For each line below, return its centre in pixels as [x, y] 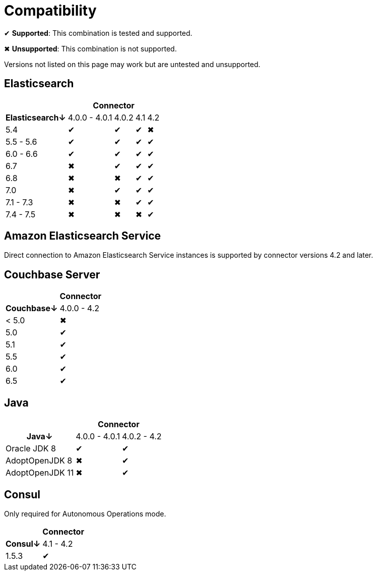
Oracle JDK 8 [31, 449]
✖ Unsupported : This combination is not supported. [90, 48]
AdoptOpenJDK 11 [40, 473]
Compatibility [50, 11]
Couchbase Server [52, 274]
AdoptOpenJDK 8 [39, 461]
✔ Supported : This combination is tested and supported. [98, 33]
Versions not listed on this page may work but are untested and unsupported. [132, 64]
